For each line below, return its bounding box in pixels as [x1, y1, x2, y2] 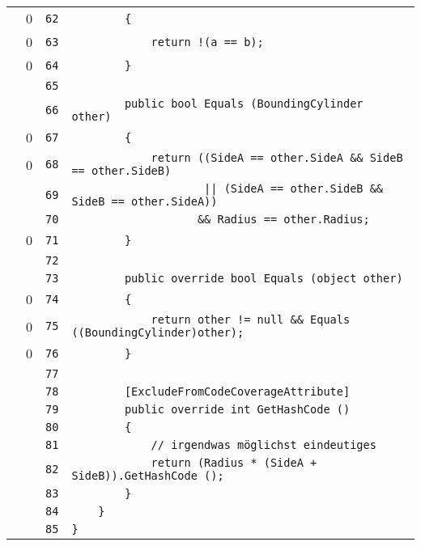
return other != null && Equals [151, 313, 351, 326]
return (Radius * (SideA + [151, 456, 317, 469]
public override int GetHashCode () [124, 403, 351, 416]
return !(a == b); [151, 35, 264, 49]
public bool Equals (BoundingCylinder [124, 97, 364, 110]
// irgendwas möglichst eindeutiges [151, 438, 376, 451]
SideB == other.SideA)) [71, 195, 218, 208]
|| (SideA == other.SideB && [204, 182, 384, 195]
